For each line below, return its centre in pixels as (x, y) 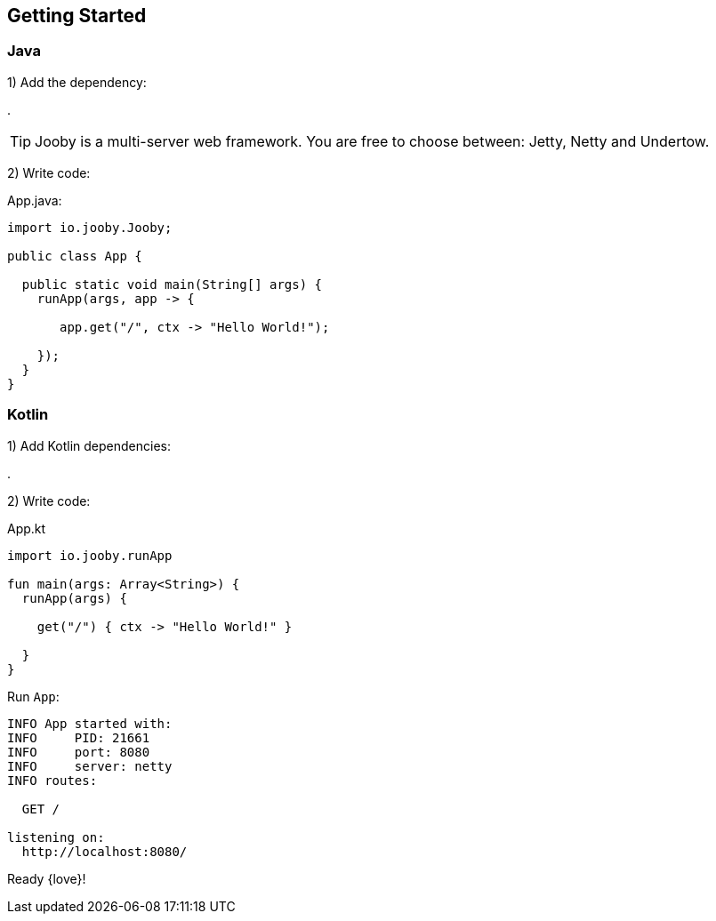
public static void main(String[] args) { (172, 284)
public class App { (75, 256)
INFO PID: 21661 (79, 737)
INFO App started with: (90, 723)
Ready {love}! (47, 878)
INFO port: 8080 (79, 752)
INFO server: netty (90, 766)
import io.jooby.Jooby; (90, 227)
